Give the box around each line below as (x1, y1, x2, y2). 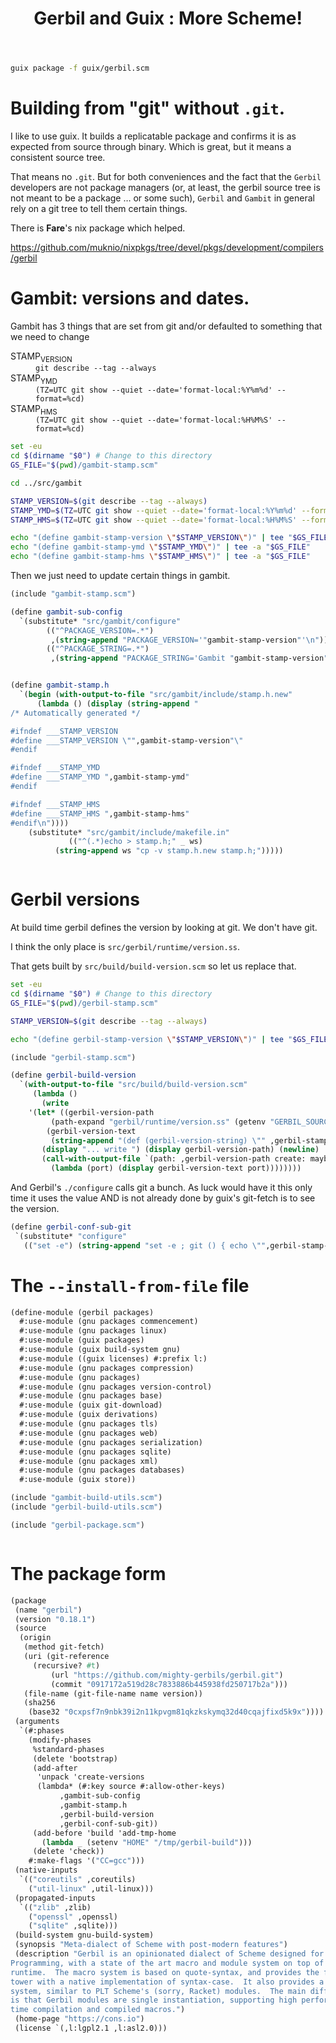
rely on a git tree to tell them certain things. (10, 203, 188, 214)
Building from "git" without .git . (10, 97, 286, 120)
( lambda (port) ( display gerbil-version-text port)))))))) (50, 1163, 302, 1174)
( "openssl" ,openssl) (28, 1912, 118, 1922)
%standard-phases (32, 1744, 105, 1754)
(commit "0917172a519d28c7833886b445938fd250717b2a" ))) (50, 1679, 288, 1689)
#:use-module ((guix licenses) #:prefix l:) (19, 1353, 208, 1364)
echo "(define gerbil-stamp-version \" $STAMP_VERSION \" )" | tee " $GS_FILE (10, 1034, 329, 1044)
